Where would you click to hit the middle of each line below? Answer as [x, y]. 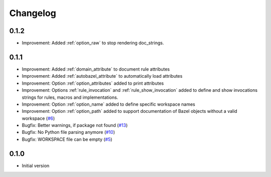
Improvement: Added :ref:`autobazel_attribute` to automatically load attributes [102, 76]
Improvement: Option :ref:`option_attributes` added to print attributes [93, 83]
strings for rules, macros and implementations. [70, 97]
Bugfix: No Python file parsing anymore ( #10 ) [69, 132]
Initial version [36, 165]
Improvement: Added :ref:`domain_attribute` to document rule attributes [96, 69]
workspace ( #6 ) [38, 118]
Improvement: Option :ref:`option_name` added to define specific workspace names [108, 104]
